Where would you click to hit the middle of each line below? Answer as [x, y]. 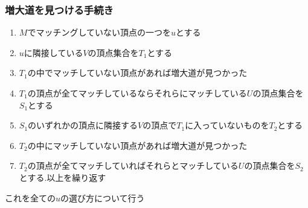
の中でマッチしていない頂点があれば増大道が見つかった [137, 73]
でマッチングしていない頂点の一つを [99, 32]
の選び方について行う [103, 197]
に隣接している [53, 52]
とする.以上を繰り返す [63, 177]
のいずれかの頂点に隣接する [83, 125]
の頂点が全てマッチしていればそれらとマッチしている [133, 165]
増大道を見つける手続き [59, 9]
